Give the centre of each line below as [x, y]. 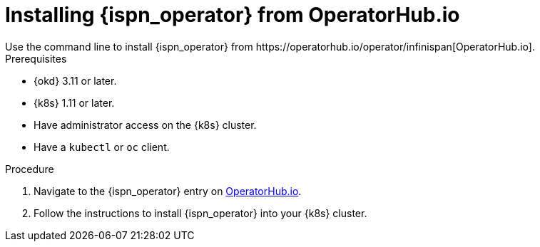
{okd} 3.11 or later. [75, 80]
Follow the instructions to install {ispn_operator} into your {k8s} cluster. [200, 213]
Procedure [30, 169]
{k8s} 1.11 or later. [74, 103]
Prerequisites [36, 58]
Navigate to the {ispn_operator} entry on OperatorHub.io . [168, 191]
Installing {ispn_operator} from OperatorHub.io [233, 15]
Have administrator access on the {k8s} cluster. [145, 125]
